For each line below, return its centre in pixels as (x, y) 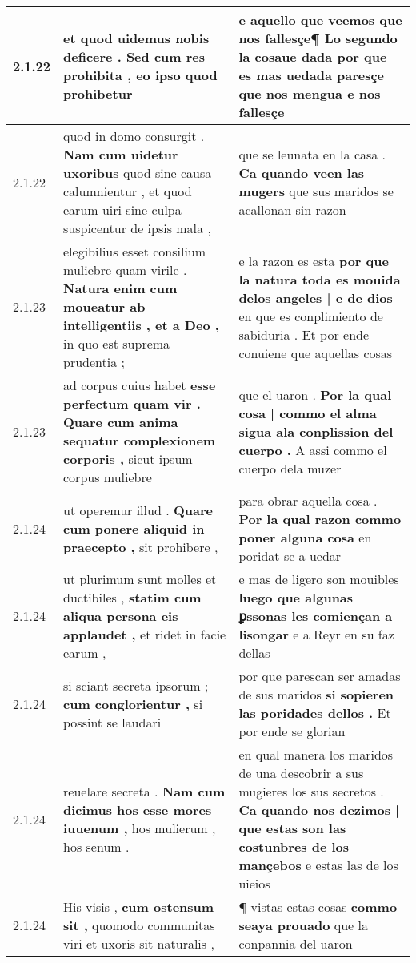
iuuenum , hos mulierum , (140, 828)
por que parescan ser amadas (320, 676)
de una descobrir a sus (301, 773)
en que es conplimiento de (311, 316)
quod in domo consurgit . (134, 136)
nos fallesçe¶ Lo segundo (318, 38)
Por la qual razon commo (320, 519)
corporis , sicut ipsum (128, 459)
